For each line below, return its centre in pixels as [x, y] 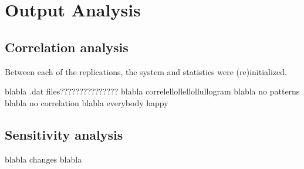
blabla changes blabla [43, 159]
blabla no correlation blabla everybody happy [87, 102]
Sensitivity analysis [64, 134]
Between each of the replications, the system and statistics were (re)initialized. [146, 71]
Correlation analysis [67, 47]
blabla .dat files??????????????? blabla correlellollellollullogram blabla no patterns [152, 91]
